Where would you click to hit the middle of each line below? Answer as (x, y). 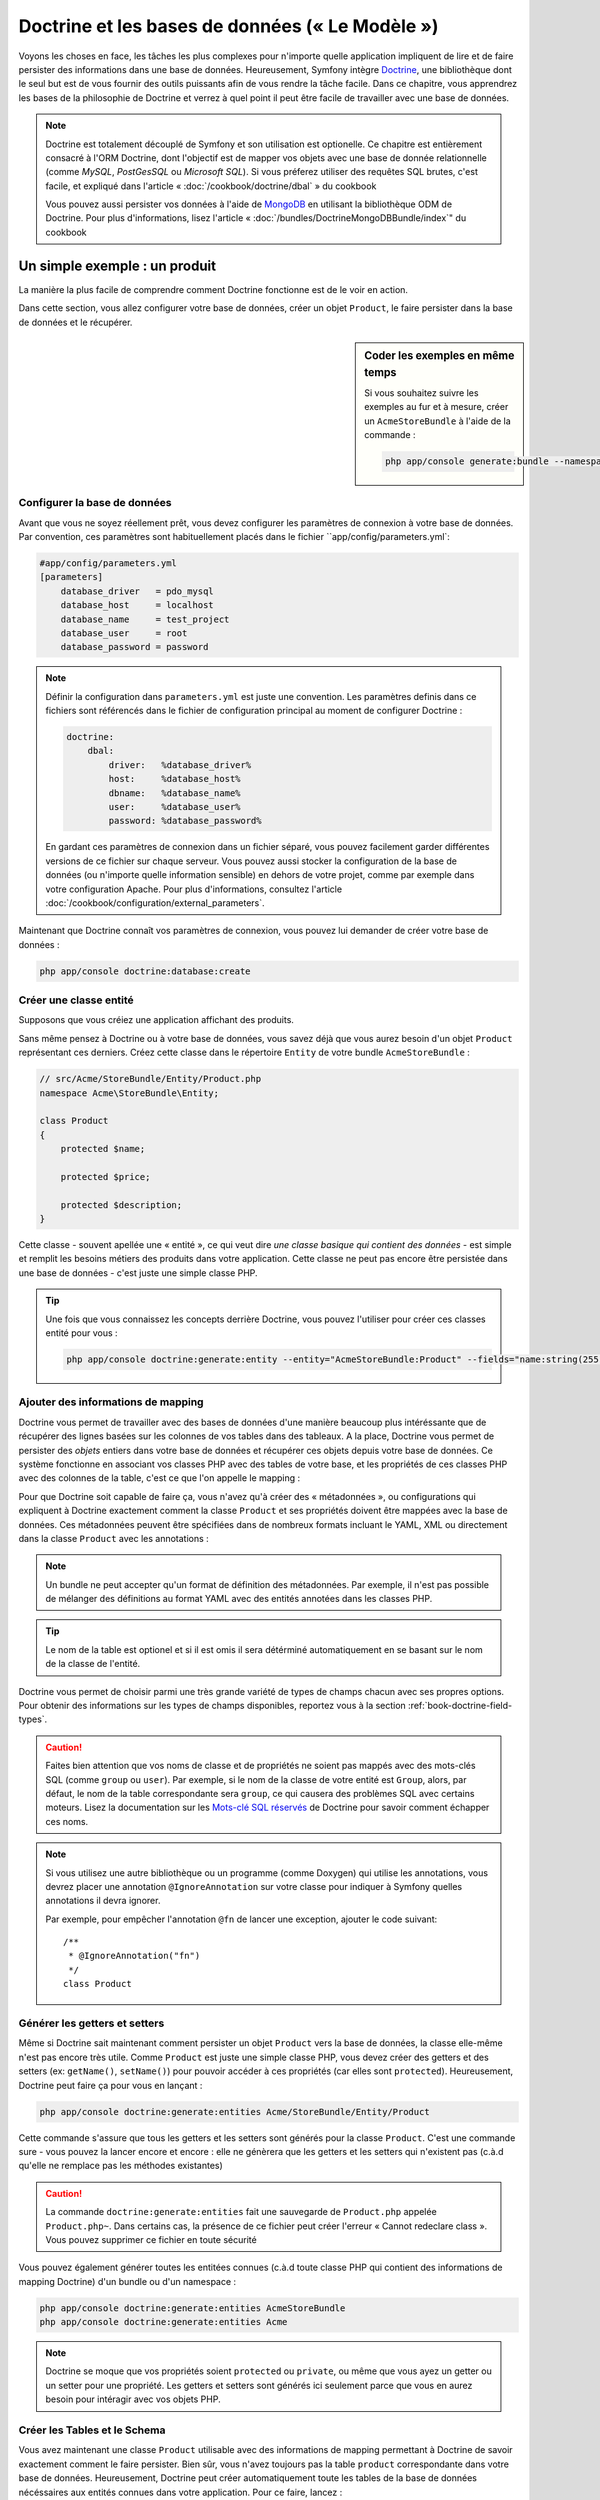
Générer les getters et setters (91, 2023)
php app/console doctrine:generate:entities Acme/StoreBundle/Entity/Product (234, 2111)
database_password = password (134, 647)
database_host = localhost (137, 605)
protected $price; (105, 1176)
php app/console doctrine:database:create (145, 971)
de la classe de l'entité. (93, 1664)
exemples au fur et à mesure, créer (436, 407)
